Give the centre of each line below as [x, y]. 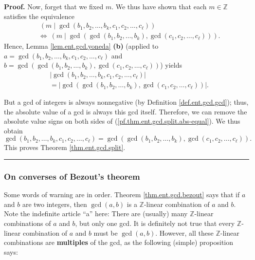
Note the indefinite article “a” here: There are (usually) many [96, 214]
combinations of [27, 223]
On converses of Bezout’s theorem [72, 176]
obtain [13, 130]
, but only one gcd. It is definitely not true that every [155, 223]
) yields [171, 65]
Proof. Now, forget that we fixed [54, 6]
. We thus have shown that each [159, 6]
